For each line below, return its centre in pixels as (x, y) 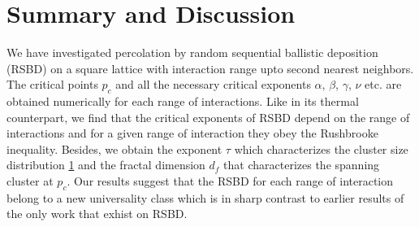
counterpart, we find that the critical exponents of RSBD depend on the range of (208, 117)
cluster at (30, 181)
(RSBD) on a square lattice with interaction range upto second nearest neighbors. (210, 68)
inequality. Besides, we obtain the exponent (114, 148)
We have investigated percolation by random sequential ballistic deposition (192, 52)
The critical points (52, 84)
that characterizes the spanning (302, 165)
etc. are (383, 84)
